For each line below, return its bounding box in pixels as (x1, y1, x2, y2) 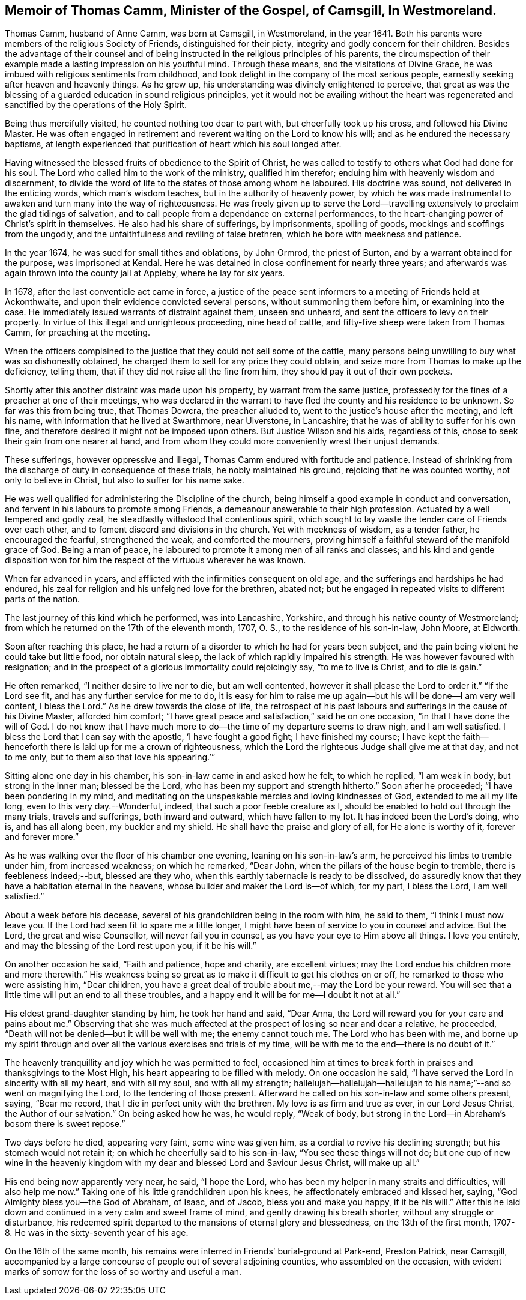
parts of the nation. (5, 594, 80, 605)
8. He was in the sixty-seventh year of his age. (5, 1227, 189, 1238)
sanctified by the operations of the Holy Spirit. (5, 100, 187, 110)
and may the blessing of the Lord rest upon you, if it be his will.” (5, 940, 256, 951)
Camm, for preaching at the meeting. (5, 327, 150, 338)
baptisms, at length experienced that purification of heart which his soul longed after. (5, 139, 342, 150)
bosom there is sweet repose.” (5, 1119, 125, 1129)
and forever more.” (5, 832, 79, 842)
